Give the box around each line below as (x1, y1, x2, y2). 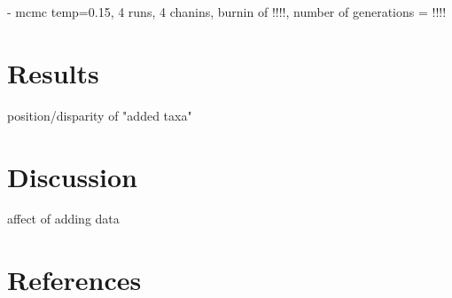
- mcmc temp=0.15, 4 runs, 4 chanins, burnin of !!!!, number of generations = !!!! (7, 3, 447, 20)
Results (7, 54, 99, 90)
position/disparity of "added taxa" (7, 106, 192, 124)
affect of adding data (7, 209, 120, 228)
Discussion (7, 158, 137, 194)
